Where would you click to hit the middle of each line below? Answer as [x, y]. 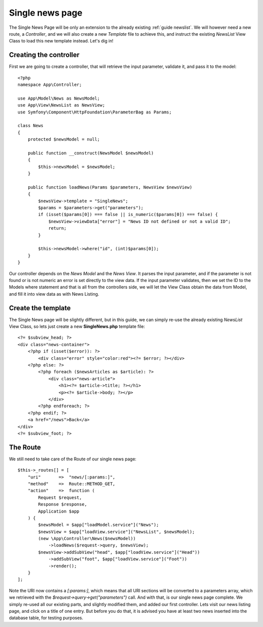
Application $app [59, 511]
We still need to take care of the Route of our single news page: [73, 459]
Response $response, [63, 504]
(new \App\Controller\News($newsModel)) [87, 539]
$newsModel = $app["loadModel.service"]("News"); [99, 525]
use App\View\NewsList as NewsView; [61, 105]
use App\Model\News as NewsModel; [59, 98]
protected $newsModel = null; [64, 140]
